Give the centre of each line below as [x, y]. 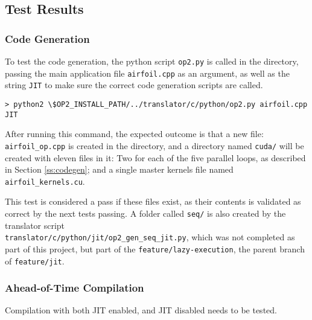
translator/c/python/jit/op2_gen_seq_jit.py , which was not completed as [150, 237]
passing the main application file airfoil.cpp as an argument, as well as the [147, 73]
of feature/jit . [35, 261]
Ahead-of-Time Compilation [75, 288]
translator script [35, 225]
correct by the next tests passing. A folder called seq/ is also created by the [145, 213]
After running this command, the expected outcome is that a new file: [134, 134]
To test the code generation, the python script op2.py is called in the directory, [152, 61]
